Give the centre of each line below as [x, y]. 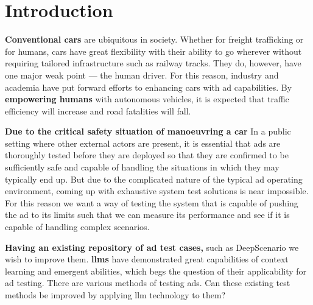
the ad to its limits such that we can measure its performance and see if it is [147, 215]
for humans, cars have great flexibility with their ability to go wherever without [153, 51]
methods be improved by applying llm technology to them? [115, 295]
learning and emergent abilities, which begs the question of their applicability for [156, 271]
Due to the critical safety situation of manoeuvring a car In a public [148, 131]
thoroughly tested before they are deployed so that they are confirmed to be [147, 155]
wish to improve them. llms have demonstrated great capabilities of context [147, 259]
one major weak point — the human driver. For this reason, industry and [142, 75]
